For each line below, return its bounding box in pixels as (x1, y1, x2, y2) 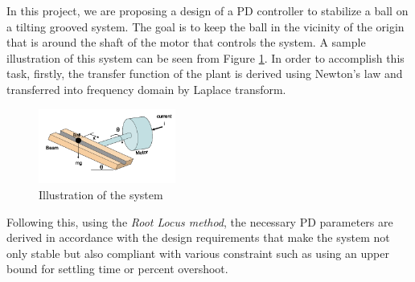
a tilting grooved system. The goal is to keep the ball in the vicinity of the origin (6, 18, 405, 35)
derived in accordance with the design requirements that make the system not (6, 229, 390, 246)
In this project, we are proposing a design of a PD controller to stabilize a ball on (6, 2, 409, 18)
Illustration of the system (39, 186, 163, 202)
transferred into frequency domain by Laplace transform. (6, 80, 286, 97)
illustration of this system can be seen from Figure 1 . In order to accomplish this (6, 49, 405, 66)
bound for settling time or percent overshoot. (6, 260, 228, 277)
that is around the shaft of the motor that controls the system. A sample (6, 34, 366, 51)
